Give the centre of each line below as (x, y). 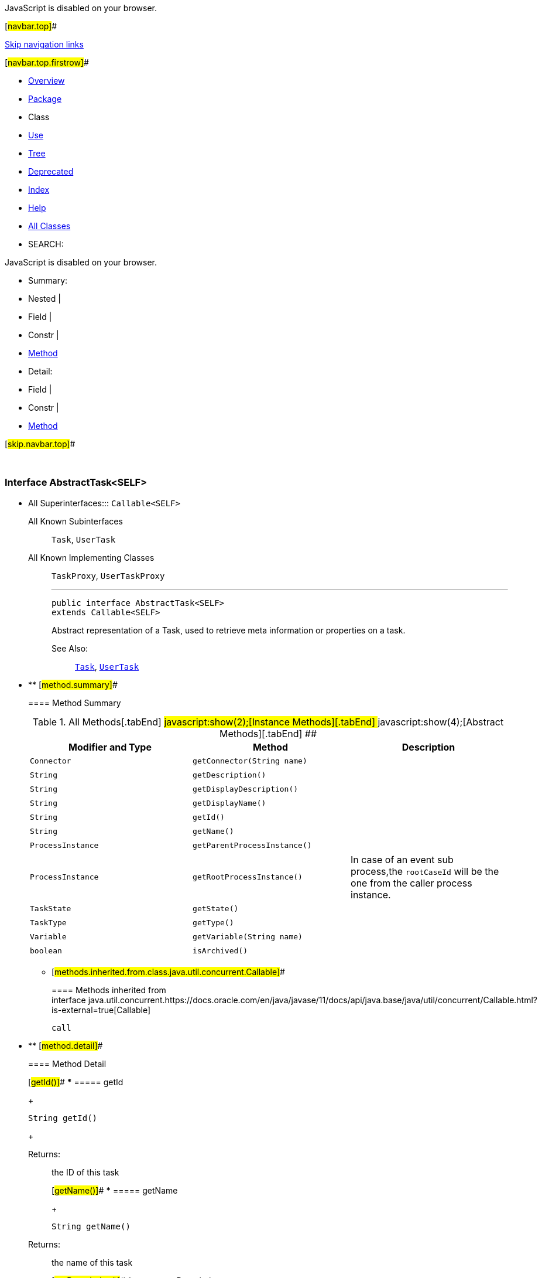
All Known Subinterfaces (76, 521)
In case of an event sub (402, 859)
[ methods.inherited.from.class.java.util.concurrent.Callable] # (168, 972)
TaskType (48, 923)
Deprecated (51, 171)
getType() (213, 923)
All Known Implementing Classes (91, 557)
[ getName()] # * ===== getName (115, 1190)
